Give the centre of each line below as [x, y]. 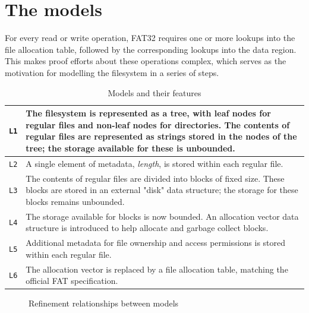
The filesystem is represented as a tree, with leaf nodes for [148, 113]
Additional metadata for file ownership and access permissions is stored [156, 243]
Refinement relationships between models [104, 303]
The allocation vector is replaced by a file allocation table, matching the [157, 269]
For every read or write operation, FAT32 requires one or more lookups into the [150, 38]
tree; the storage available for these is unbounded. [130, 148]
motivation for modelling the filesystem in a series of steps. [112, 72]
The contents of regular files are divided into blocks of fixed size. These [155, 178]
